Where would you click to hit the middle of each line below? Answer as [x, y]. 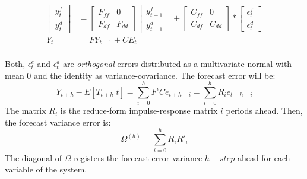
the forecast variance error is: [58, 122]
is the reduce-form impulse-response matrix [139, 111]
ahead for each [264, 157]
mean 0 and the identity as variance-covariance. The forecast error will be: [140, 75]
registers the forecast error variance [138, 157]
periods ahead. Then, [264, 111]
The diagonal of [34, 157]
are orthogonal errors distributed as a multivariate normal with [177, 63]
